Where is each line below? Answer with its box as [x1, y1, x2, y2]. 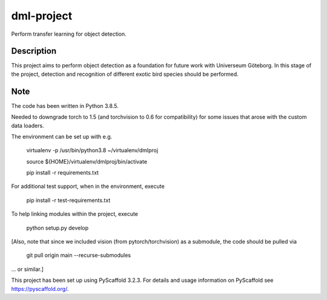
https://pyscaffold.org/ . [11, 285, 69, 292]
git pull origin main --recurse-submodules [26, 252, 131, 259]
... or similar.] [11, 265, 44, 273]
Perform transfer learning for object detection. [11, 30, 127, 38]
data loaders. [11, 122, 45, 129]
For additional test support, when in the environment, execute [11, 182, 165, 190]
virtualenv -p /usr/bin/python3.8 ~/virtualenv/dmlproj [26, 147, 159, 154]
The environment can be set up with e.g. [11, 133, 113, 140]
